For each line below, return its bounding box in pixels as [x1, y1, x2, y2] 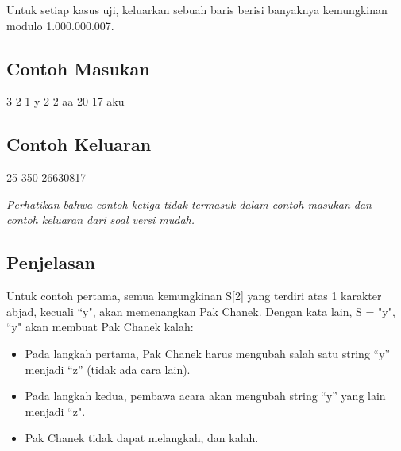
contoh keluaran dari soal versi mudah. [6, 211, 195, 228]
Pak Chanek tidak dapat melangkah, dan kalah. [25, 430, 259, 446]
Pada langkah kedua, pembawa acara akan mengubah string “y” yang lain [25, 387, 386, 404]
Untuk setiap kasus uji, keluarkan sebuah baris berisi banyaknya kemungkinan [6, 2, 388, 17]
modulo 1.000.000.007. [6, 17, 114, 33]
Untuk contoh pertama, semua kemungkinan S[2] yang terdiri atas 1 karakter [6, 287, 382, 304]
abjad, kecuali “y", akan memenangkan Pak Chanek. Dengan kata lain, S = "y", [6, 303, 395, 319]
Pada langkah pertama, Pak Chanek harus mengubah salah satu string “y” [25, 345, 391, 361]
